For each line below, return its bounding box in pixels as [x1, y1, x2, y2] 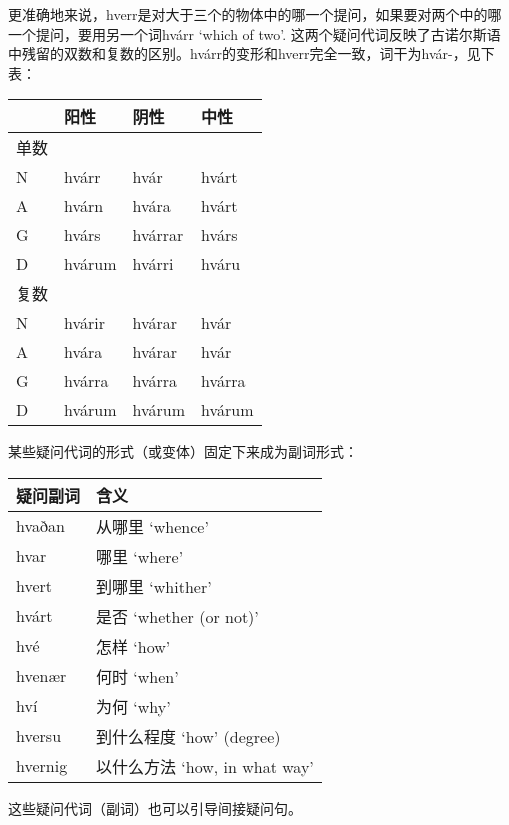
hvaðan [16, 514, 65, 538]
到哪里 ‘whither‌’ [96, 574, 212, 598]
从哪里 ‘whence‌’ [96, 514, 209, 538]
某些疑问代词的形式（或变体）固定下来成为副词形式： [8, 441, 358, 462]
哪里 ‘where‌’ [96, 544, 184, 568]
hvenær [16, 664, 67, 688]
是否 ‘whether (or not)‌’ [96, 604, 259, 628]
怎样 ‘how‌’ [96, 634, 171, 658]
